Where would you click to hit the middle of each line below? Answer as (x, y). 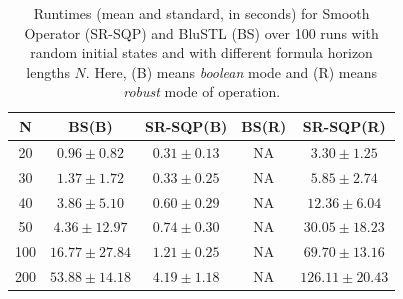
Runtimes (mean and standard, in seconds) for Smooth (201, 13)
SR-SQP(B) (186, 125)
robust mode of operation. (202, 91)
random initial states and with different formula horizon (201, 52)
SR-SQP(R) (344, 125)
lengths (48, 71)
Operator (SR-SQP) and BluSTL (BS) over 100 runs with (201, 32)
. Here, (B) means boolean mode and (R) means (231, 71)
